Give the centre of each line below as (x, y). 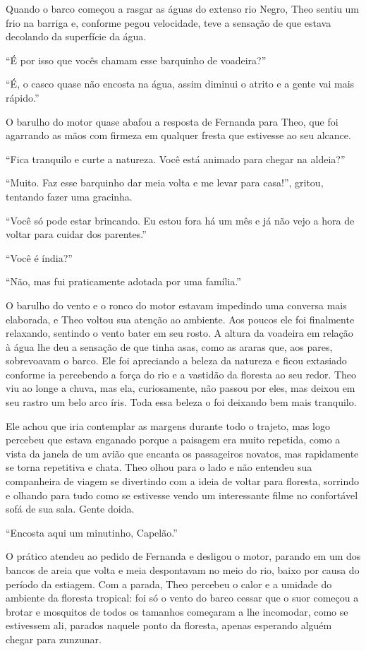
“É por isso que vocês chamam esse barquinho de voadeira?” (136, 60)
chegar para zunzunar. (54, 639)
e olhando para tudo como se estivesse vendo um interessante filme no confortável (182, 495)
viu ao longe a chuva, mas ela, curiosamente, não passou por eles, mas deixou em (181, 388)
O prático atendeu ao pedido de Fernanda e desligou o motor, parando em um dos (183, 556)
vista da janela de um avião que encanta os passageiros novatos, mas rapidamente (182, 453)
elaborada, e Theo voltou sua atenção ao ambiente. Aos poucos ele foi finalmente (180, 319)
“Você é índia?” (39, 257)
